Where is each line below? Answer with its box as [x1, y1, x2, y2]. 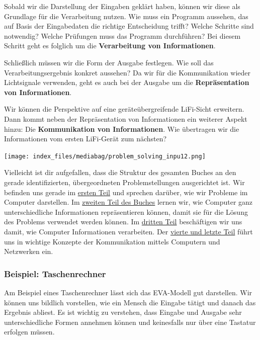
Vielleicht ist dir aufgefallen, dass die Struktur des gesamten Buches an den [4, 167, 236, 178]
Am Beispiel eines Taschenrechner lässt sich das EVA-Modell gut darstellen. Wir [4, 287, 252, 297]
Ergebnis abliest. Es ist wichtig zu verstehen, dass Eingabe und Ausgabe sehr [4, 307, 242, 317]
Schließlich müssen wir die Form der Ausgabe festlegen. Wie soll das [4, 57, 214, 67]
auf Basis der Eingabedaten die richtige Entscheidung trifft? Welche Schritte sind [4, 21, 254, 31]
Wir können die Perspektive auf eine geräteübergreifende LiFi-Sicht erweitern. [4, 104, 244, 114]
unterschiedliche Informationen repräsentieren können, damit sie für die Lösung [4, 206, 248, 217]
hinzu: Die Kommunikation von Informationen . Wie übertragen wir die [4, 123, 239, 134]
